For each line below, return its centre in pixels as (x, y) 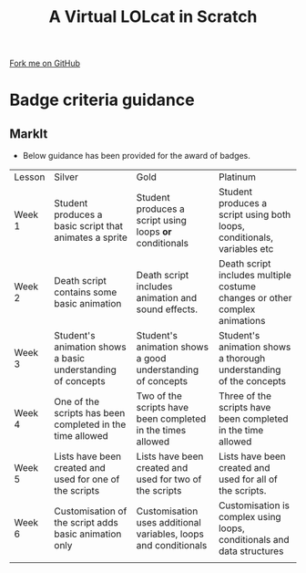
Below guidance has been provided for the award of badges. (136, 156)
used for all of (248, 479)
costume (237, 286)
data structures (251, 551)
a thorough (242, 359)
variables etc (246, 249)
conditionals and (254, 540)
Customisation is (254, 505)
